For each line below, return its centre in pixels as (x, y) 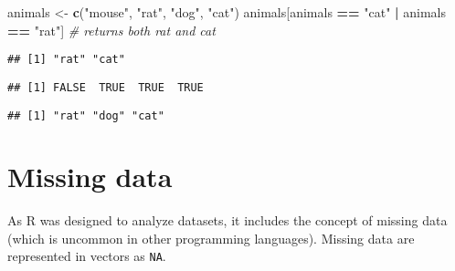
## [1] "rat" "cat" (66, 60)
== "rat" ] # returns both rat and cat (111, 30)
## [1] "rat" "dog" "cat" (86, 115)
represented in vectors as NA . (87, 256)
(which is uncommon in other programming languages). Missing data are (211, 238)
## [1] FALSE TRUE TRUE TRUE (106, 87)
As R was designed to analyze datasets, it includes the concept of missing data (227, 220)
